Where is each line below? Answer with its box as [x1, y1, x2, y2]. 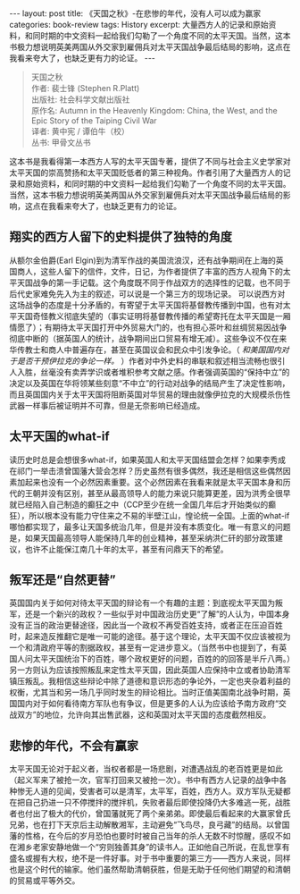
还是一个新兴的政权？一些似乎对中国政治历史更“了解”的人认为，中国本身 [24, 609, 290, 620]
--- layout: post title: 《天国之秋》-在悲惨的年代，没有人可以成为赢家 [9, 8, 262, 19]
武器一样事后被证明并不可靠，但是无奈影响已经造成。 [9, 400, 205, 410]
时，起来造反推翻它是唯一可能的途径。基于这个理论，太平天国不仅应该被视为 [9, 631, 291, 642]
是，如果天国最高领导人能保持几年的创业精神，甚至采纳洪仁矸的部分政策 [9, 532, 275, 543]
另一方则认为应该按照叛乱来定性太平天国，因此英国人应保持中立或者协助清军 [9, 664, 291, 676]
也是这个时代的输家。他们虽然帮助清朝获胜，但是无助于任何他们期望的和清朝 [9, 864, 291, 875]
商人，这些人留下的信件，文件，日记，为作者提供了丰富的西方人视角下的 [16, 266, 283, 276]
